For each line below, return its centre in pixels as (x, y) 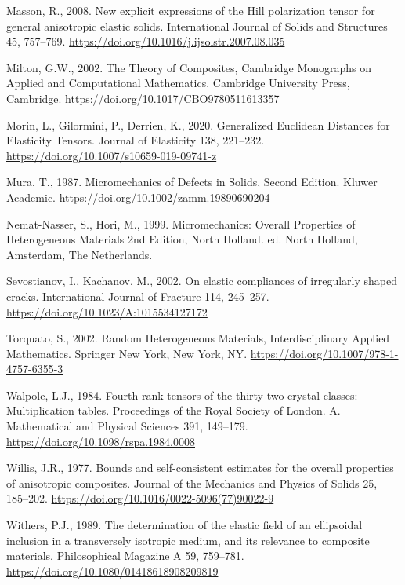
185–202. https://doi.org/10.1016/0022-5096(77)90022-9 (140, 498)
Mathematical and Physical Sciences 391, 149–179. (127, 426)
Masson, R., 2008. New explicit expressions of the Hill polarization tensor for (191, 10)
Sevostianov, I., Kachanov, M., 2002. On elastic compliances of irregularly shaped (202, 281)
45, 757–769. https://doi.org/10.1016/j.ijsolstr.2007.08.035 (146, 41)
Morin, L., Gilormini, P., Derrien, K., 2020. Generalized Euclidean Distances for (198, 124)
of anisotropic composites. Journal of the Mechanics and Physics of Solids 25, (192, 483)
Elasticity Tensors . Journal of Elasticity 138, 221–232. (136, 140)
